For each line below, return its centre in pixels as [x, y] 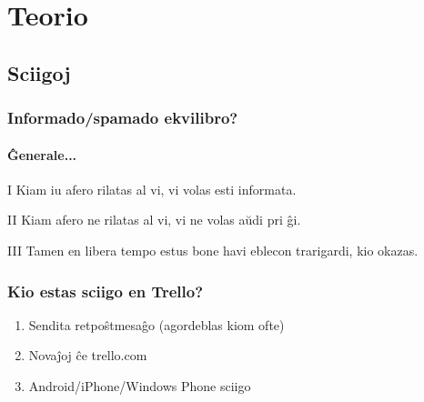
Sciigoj [39, 72]
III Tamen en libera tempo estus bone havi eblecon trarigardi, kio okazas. [213, 250]
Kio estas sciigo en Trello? [106, 291]
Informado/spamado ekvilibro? [123, 118]
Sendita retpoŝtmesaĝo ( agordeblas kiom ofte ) [156, 324]
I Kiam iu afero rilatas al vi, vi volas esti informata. [152, 189]
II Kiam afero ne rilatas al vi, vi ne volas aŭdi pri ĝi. [154, 220]
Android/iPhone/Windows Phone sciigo [140, 385]
